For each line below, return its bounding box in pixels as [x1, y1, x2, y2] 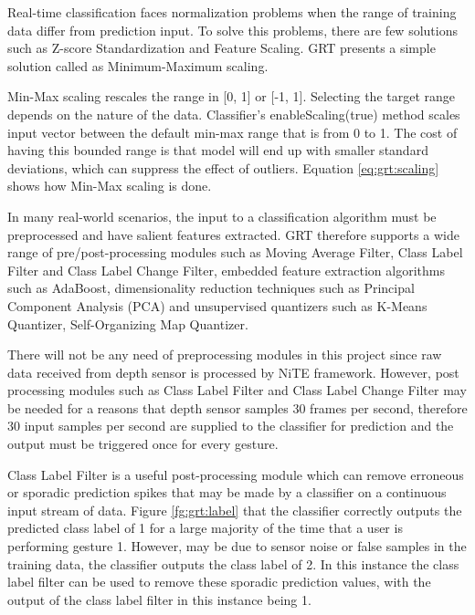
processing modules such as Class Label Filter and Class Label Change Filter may [7, 380, 467, 400]
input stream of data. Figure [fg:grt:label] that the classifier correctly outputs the [7, 500, 462, 519]
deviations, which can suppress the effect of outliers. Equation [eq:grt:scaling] [7, 158, 439, 177]
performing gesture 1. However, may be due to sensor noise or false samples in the [7, 537, 467, 556]
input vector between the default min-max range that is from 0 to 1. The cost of [7, 122, 458, 141]
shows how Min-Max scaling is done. [7, 176, 212, 195]
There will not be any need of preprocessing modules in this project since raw [7, 345, 442, 364]
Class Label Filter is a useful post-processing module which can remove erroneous [7, 464, 464, 484]
